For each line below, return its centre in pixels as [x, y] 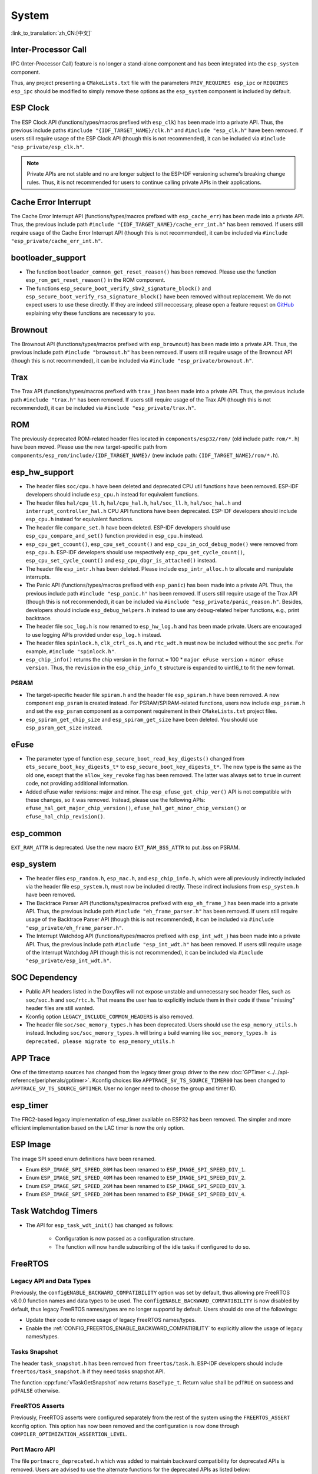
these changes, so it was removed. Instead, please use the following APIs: [115, 799]
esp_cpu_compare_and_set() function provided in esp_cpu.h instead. [115, 536]
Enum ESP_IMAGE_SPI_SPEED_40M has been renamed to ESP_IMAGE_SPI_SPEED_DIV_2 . [136, 1178]
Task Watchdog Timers [54, 1211]
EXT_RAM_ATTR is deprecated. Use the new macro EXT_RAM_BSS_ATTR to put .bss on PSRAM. [125, 847]
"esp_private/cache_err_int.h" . [57, 241]
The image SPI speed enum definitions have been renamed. [83, 1159]
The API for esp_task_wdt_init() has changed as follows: [100, 1225]
